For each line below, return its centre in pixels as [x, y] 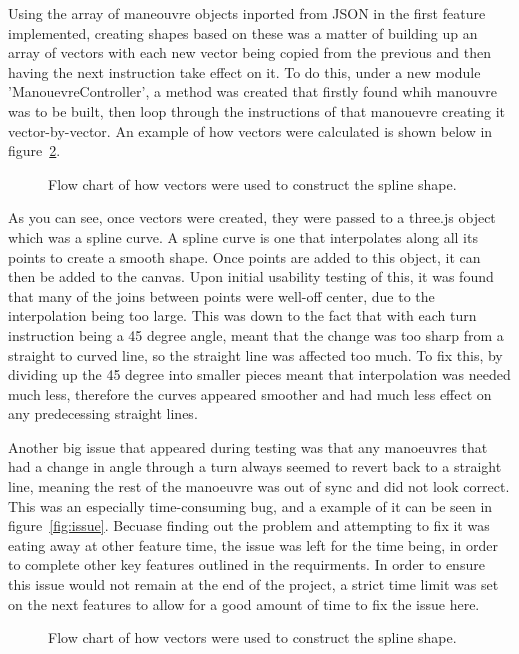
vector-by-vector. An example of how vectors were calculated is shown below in [250, 130]
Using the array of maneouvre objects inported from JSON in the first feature [247, 13]
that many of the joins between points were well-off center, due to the [221, 295]
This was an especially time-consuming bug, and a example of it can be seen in [250, 505]
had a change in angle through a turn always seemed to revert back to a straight [255, 466]
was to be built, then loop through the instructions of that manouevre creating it [257, 110]
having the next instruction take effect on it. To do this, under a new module [244, 71]
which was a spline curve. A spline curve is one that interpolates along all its [243, 236]
